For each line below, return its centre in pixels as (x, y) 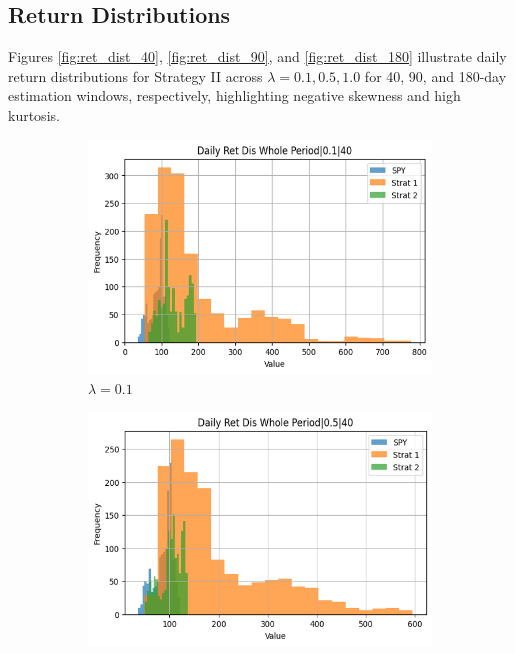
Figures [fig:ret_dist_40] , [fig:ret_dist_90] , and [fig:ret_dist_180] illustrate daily (257, 56)
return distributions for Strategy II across (135, 75)
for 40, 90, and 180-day (435, 75)
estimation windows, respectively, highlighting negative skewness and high (234, 95)
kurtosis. (34, 114)
